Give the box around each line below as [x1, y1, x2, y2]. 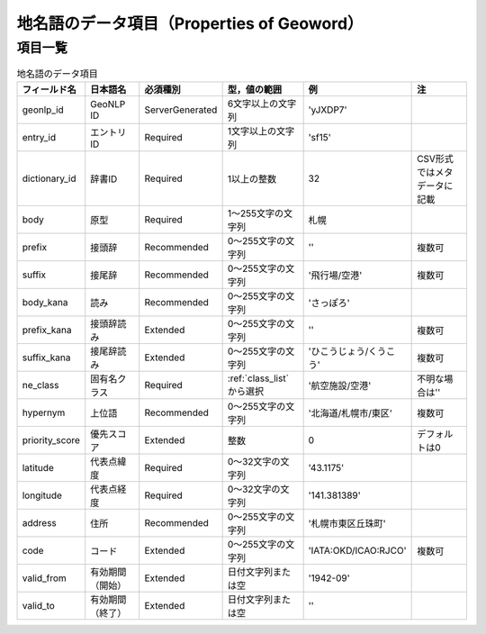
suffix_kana [22, 351, 71, 364]
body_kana [22, 295, 68, 308]
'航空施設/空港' [308, 379, 372, 392]
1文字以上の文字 [227, 124, 295, 137]
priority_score [22, 433, 81, 446]
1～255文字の [227, 207, 283, 220]
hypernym [22, 406, 66, 419]
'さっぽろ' [308, 296, 350, 309]
